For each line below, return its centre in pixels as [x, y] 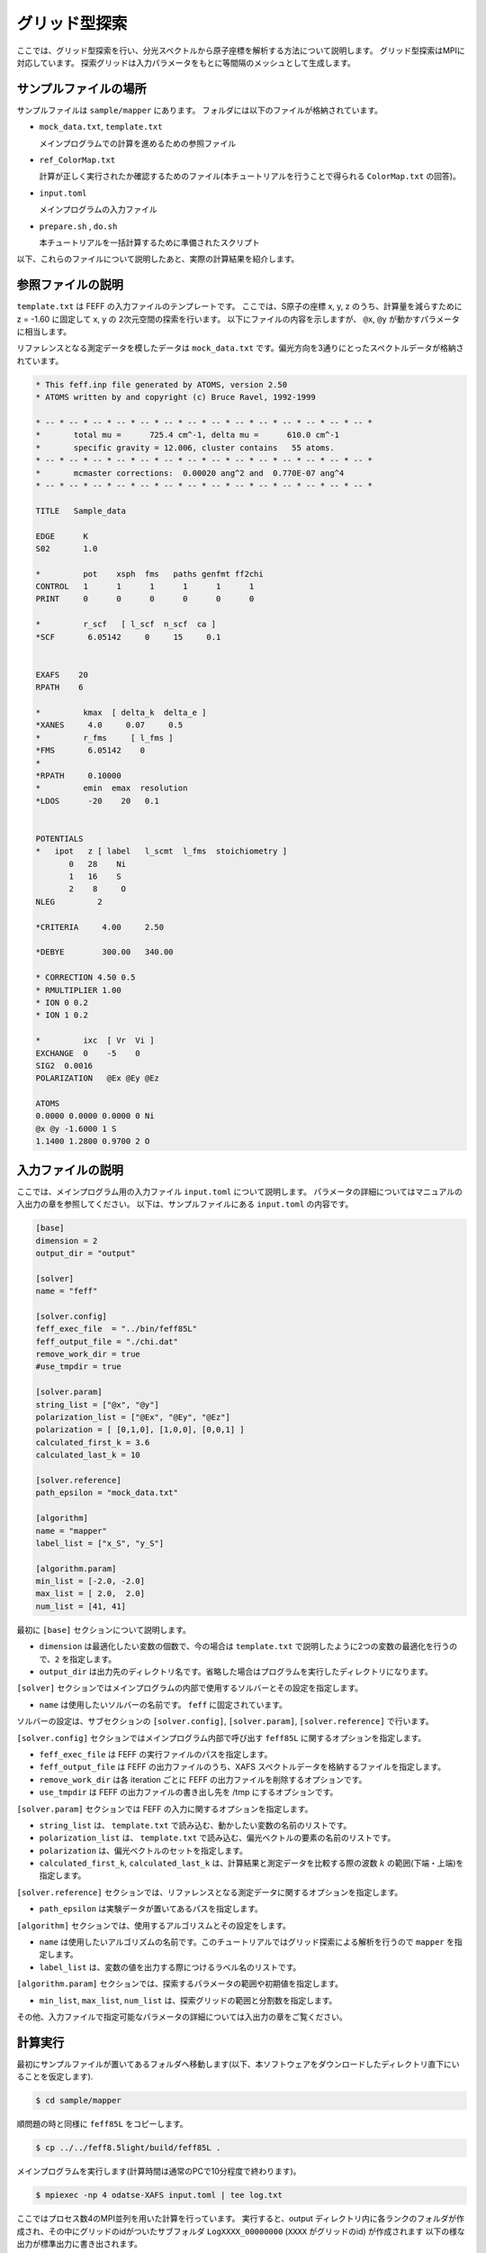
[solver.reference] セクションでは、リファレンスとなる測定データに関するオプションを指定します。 [210, 1892]
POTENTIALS [59, 839]
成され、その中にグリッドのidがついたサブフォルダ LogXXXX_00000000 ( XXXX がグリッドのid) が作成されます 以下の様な [241, 2231]
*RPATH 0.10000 [78, 775]
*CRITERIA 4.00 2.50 [100, 927]
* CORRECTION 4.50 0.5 [85, 977]
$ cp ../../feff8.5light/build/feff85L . [128, 2148]
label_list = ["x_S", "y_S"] [100, 1543]
